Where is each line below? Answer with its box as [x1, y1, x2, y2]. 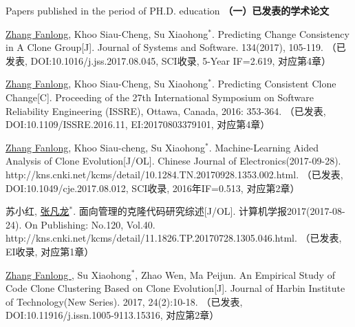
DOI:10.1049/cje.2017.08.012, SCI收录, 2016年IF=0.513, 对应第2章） [6, 180, 300, 195]
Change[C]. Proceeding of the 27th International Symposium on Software [6, 89, 314, 104]
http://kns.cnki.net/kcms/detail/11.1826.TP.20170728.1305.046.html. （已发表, [6, 231, 342, 245]
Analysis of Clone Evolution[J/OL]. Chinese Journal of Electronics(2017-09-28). [6, 154, 341, 168]
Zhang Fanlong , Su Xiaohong [6, 267, 131, 282]
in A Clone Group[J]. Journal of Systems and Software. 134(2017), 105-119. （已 [6, 40, 346, 54]
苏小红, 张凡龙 [6, 204, 69, 218]
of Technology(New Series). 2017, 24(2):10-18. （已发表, [6, 294, 243, 308]
